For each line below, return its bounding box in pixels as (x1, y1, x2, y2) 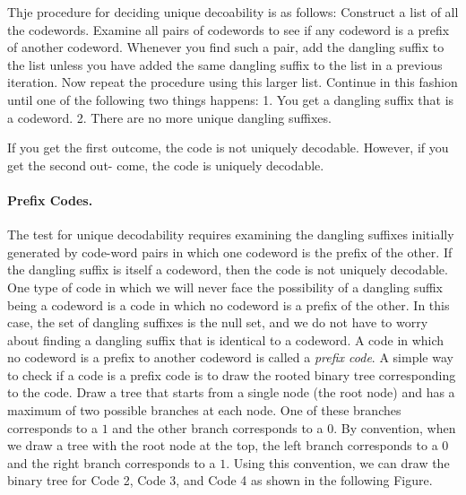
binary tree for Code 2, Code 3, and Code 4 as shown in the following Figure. (7, 471, 433, 490)
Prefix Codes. (7, 190, 93, 209)
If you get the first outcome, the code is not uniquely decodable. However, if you (7, 138, 449, 157)
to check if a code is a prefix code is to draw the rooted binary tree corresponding (7, 365, 456, 384)
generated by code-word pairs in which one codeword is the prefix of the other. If (7, 242, 453, 261)
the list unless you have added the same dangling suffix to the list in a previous (7, 55, 443, 74)
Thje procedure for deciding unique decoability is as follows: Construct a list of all (7, 3, 459, 21)
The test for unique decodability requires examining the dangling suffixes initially (7, 225, 454, 244)
